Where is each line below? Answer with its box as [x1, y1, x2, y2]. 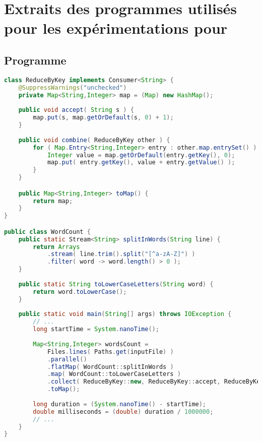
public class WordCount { [4, 228, 91, 235]
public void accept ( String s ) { [18, 106, 134, 114]
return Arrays [33, 243, 80, 250]
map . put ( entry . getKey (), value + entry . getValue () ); [47, 159, 235, 166]
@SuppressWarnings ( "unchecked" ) [18, 84, 127, 91]
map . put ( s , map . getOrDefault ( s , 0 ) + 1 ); [33, 114, 174, 121]
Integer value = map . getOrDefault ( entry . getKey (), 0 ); [47, 151, 235, 159]
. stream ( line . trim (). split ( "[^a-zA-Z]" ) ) [47, 250, 195, 258]
